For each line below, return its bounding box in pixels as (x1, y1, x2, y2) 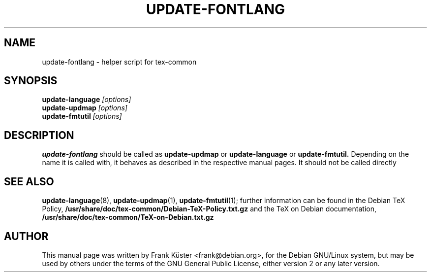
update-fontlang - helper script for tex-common (42, 57, 197, 66)
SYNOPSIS (4, 74, 58, 87)
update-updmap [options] (42, 103, 127, 112)
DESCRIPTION (4, 129, 74, 141)
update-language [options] (42, 95, 131, 104)
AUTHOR (4, 230, 49, 242)
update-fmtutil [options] (42, 112, 122, 121)
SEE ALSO (4, 175, 54, 188)
